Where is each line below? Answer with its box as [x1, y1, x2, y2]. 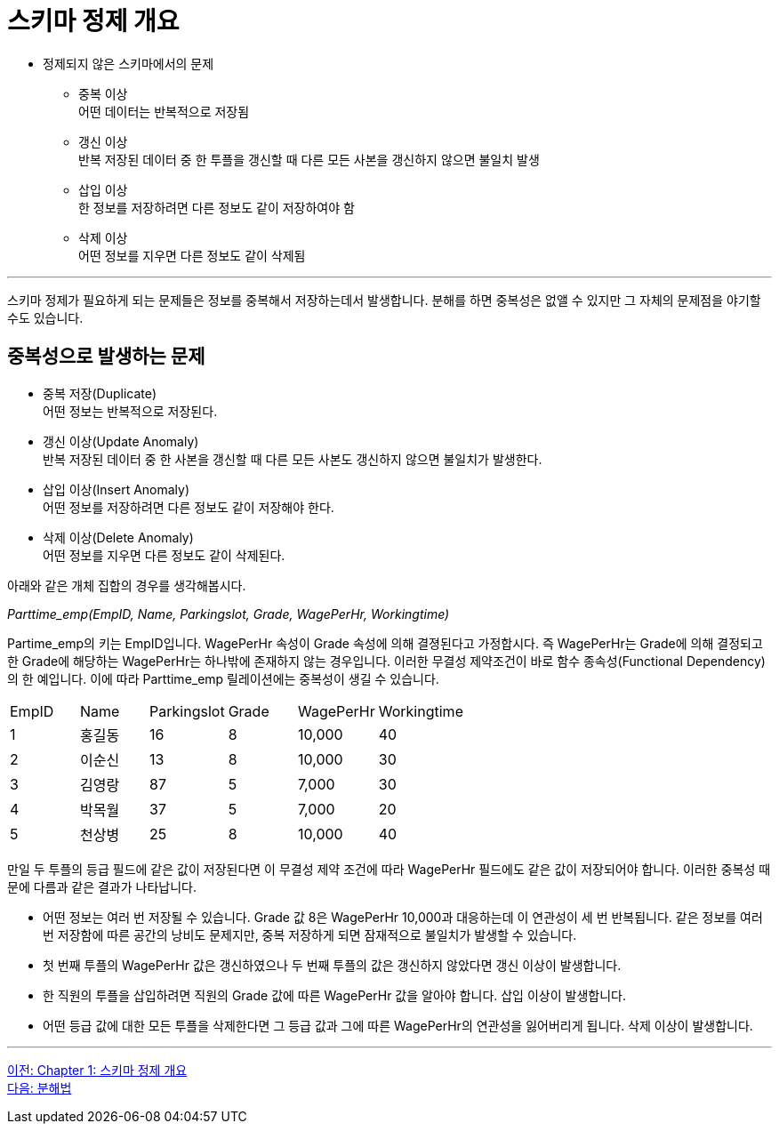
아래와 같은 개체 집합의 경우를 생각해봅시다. [7, 577, 246, 593]
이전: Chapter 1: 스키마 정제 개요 [7, 1062, 188, 1078]
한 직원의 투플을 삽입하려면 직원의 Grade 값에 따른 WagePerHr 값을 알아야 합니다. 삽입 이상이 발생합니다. [43, 987, 626, 1003]
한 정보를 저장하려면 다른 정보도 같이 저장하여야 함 [78, 199, 355, 215]
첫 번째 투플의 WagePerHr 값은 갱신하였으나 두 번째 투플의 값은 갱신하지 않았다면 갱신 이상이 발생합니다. [43, 957, 622, 973]
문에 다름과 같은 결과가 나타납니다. [7, 878, 197, 894]
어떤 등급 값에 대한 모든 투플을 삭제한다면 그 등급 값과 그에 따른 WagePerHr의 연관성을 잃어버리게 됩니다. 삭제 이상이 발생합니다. [43, 1017, 753, 1033]
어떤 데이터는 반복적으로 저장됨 [78, 103, 250, 119]
